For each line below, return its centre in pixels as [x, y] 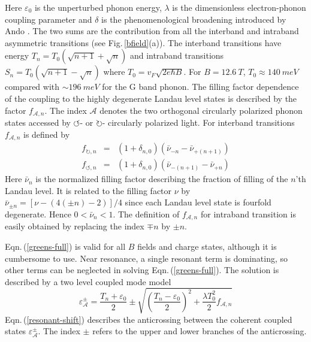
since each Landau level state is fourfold [198, 202]
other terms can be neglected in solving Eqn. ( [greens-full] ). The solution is [142, 270]
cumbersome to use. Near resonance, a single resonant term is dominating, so [147, 258]
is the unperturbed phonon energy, [98, 7]
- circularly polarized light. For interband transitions [198, 122]
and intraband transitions [177, 55]
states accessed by [38, 122]
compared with [32, 87]
